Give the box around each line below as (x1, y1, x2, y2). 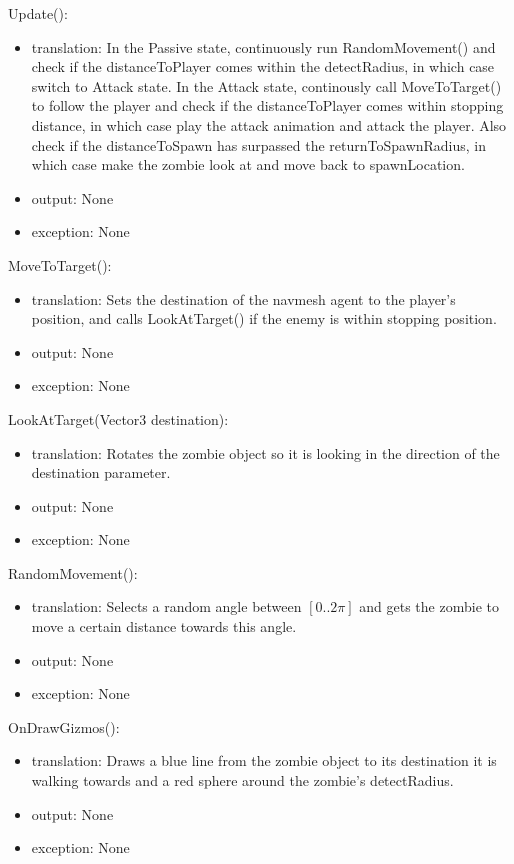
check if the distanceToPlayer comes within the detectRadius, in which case (31, 56, 495, 77)
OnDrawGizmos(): (8, 716, 120, 737)
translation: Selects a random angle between (31, 596, 302, 617)
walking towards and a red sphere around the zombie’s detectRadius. (31, 770, 454, 791)
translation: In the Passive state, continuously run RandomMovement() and (31, 36, 496, 57)
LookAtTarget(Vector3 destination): (8, 408, 229, 429)
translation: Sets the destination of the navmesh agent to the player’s (31, 288, 456, 309)
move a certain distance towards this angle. (31, 616, 297, 637)
